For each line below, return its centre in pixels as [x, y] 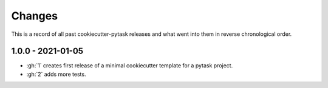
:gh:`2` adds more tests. [56, 74]
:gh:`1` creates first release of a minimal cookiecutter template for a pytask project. [130, 66]
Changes [34, 16]
